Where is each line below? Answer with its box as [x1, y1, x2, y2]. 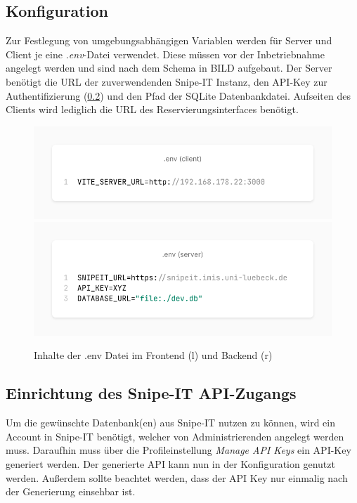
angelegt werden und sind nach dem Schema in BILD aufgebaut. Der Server [6, 60, 332, 75]
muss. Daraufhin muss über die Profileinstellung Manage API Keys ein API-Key [6, 443, 351, 457]
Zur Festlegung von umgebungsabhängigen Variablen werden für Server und [6, 33, 332, 48]
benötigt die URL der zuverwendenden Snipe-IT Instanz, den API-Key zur [6, 74, 327, 89]
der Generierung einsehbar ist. [6, 484, 136, 499]
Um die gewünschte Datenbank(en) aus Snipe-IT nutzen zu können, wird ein [6, 415, 335, 430]
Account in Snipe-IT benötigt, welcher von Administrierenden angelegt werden [6, 429, 344, 443]
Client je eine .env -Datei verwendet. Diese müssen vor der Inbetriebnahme [6, 46, 325, 61]
